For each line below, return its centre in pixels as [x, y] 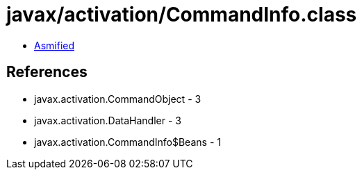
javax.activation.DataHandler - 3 [108, 120]
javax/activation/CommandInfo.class [182, 15]
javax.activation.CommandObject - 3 [118, 99]
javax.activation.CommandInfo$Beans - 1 [127, 142]
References [47, 72]
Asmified [55, 45]
